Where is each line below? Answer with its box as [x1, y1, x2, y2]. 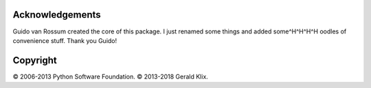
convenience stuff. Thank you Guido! [12, 36, 117, 44]
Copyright [12, 55, 58, 66]
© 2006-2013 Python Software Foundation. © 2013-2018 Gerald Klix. [12, 72, 209, 80]
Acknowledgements [12, 9, 101, 20]
